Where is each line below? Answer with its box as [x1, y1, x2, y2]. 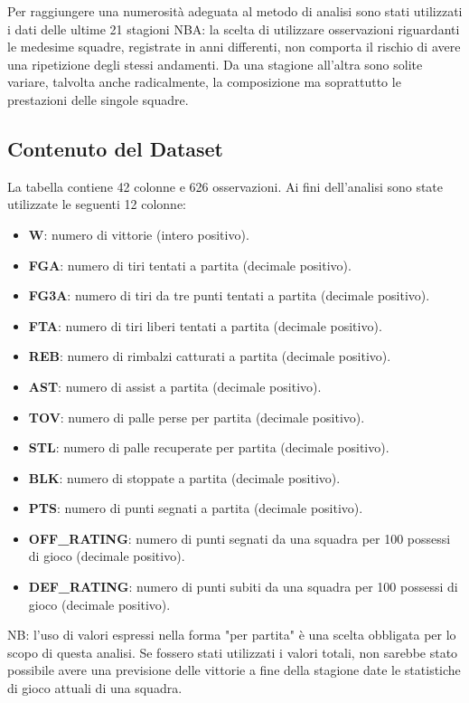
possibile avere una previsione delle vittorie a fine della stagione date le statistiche [7, 660, 461, 679]
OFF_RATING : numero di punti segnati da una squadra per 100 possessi [28, 528, 451, 547]
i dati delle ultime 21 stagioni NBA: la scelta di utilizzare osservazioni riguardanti [7, 19, 460, 38]
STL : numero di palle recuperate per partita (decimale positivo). [28, 438, 389, 457]
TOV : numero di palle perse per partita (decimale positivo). [28, 407, 365, 426]
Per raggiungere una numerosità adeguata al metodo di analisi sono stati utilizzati [7, 2, 463, 20]
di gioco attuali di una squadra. [7, 679, 183, 698]
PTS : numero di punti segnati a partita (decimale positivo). [28, 499, 363, 518]
